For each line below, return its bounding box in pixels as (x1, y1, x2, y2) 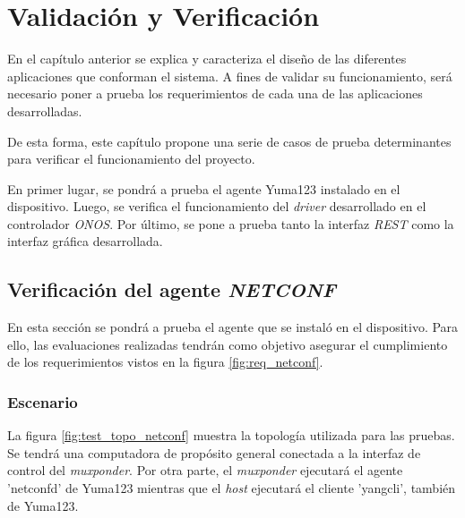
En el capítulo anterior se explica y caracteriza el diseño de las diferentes (7, 49, 407, 68)
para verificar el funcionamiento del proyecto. (7, 149, 255, 168)
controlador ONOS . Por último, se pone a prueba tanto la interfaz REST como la (7, 214, 454, 233)
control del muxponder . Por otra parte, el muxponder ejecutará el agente (7, 461, 403, 480)
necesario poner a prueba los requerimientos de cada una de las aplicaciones (7, 84, 423, 103)
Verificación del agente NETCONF (7, 276, 337, 303)
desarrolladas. (7, 101, 82, 120)
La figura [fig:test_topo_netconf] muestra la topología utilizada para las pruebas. (7, 426, 455, 445)
